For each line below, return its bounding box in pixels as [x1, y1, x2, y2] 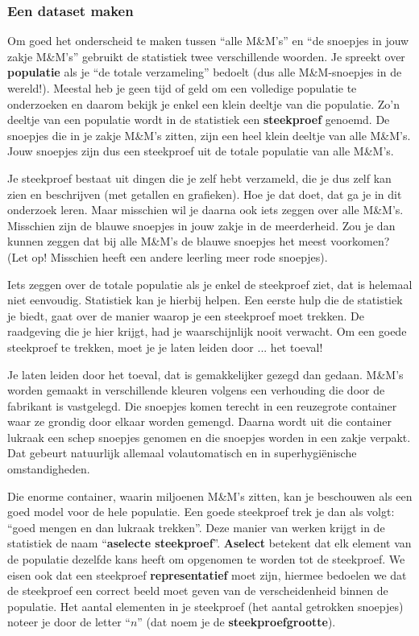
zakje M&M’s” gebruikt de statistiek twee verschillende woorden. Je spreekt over [7, 47, 405, 64]
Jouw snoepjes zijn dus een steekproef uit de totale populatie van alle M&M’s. [7, 142, 394, 159]
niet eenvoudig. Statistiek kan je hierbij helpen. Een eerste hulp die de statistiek [7, 291, 403, 308]
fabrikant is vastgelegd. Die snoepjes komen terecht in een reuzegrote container [7, 397, 397, 414]
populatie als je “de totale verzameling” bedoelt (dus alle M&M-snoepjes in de [7, 64, 402, 81]
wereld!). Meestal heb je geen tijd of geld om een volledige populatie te [7, 80, 357, 96]
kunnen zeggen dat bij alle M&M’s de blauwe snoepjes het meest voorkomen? [7, 233, 390, 250]
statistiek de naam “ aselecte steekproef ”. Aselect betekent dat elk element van [7, 535, 412, 551]
